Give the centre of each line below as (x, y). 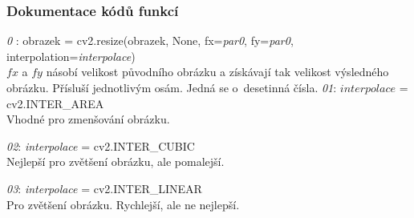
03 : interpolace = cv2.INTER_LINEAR (104, 188)
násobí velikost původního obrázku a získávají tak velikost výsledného (217, 72)
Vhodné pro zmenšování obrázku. (88, 119)
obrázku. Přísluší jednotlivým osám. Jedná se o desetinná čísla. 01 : (172, 87)
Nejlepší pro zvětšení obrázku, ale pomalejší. (116, 161)
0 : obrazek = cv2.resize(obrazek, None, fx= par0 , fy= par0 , (150, 40)
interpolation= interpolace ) (71, 56)
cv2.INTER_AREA (55, 103)
